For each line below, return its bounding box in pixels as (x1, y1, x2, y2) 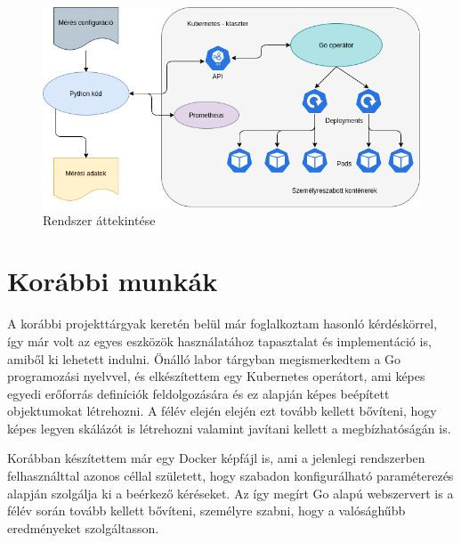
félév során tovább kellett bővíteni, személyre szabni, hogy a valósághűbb (7, 501, 406, 520)
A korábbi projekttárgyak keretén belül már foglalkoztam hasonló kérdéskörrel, (7, 314, 438, 333)
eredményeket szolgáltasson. (7, 518, 159, 537)
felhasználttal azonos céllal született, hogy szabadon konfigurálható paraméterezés (7, 466, 454, 485)
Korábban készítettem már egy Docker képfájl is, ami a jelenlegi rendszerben (7, 449, 425, 467)
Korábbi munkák (7, 263, 218, 299)
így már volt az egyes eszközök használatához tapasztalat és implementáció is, (7, 331, 432, 350)
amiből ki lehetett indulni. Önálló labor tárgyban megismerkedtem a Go (7, 349, 401, 368)
